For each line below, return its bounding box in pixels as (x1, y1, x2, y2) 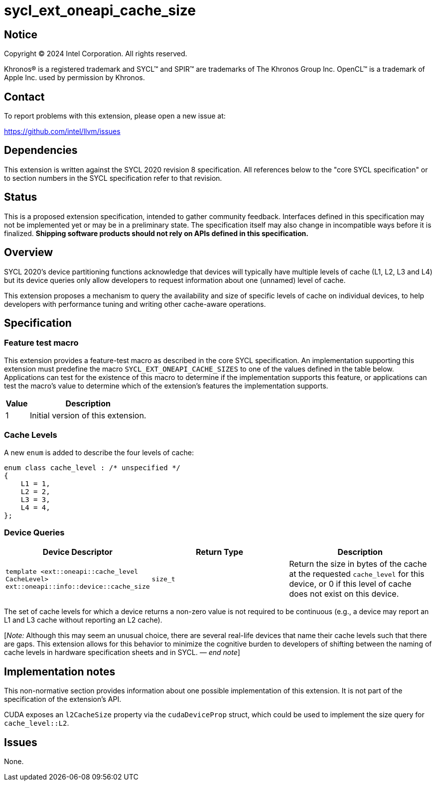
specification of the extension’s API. (4, 695, 122, 704)
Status (4, 191, 37, 204)
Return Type (195, 547, 243, 557)
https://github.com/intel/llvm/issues (4, 127, 121, 136)
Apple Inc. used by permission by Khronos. (4, 73, 145, 82)
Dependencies (4, 144, 78, 157)
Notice (4, 28, 38, 41)
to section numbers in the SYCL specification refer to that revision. (4, 173, 222, 182)
